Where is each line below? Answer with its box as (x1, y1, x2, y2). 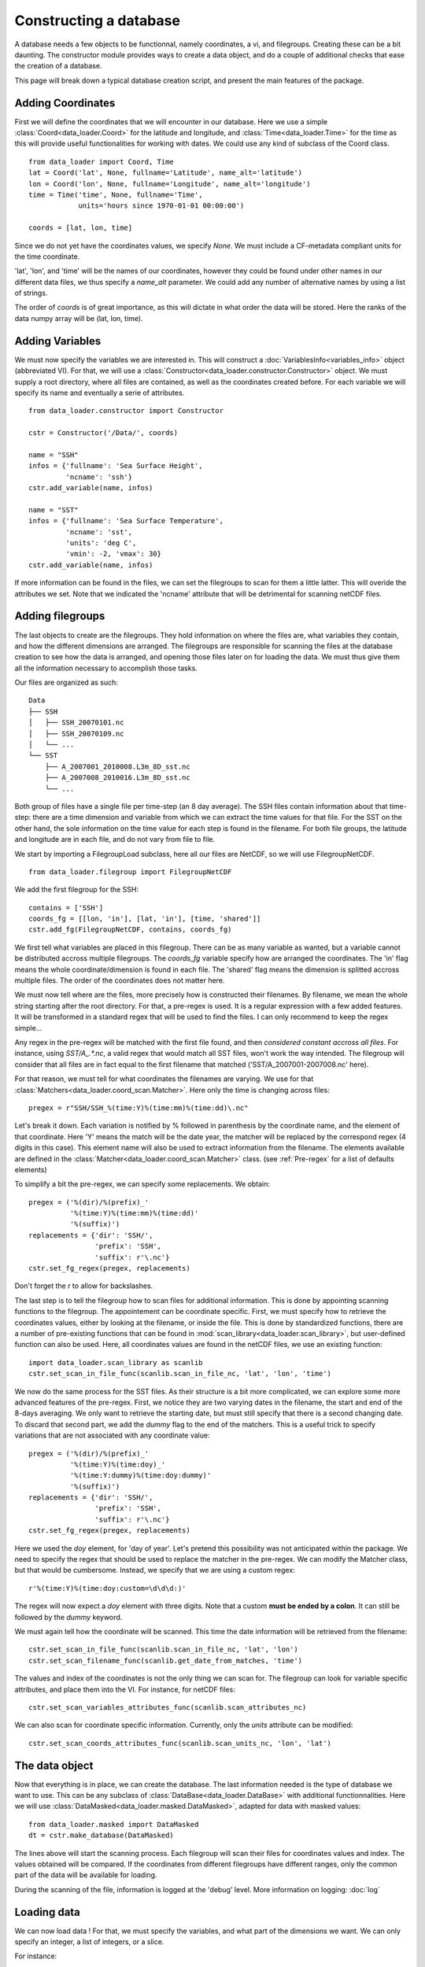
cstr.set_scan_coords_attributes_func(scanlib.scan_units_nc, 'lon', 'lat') (28, 1739, 332, 1747)
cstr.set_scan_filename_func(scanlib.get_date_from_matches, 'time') (28, 1656, 303, 1665)
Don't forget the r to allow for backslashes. (14, 1281, 153, 1290)
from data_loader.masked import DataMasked (28, 1820, 199, 1829)
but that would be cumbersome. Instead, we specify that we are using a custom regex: (14, 1566, 295, 1575)
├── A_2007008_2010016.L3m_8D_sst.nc (44, 773, 190, 782)
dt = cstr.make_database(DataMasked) (28, 1831, 175, 1840)
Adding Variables (14, 334, 102, 348)
